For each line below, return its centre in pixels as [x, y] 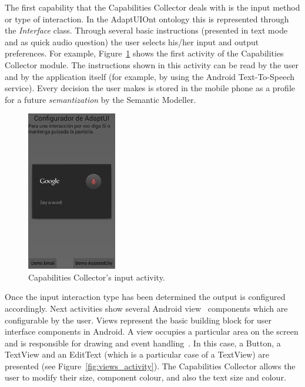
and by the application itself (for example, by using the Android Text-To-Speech [150, 76]
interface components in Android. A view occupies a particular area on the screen [152, 331]
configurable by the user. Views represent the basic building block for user [138, 320]
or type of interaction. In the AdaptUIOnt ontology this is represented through [147, 19]
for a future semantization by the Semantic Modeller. [100, 99]
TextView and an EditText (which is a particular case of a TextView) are [137, 354]
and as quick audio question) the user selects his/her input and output [132, 41]
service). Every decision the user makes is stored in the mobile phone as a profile [150, 88]
